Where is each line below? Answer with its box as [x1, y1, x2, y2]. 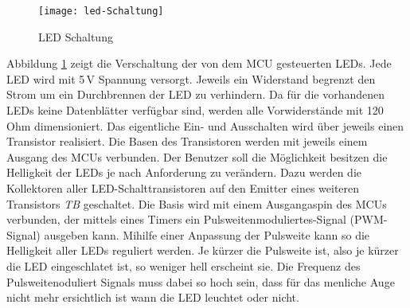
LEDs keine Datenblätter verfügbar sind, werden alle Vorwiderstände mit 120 [6, 102, 384, 119]
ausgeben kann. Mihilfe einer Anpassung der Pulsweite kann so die [44, 226, 370, 243]
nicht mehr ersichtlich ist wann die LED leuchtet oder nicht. [6, 289, 299, 306]
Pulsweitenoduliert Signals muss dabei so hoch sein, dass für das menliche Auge [6, 273, 395, 290]
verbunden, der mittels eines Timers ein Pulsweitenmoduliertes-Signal [6, 211, 346, 228]
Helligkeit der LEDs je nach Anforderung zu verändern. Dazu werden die [6, 164, 361, 181]
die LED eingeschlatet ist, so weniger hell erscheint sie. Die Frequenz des [6, 257, 361, 274]
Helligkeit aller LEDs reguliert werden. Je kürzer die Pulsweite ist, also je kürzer [6, 242, 399, 259]
